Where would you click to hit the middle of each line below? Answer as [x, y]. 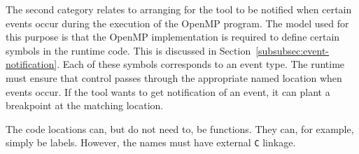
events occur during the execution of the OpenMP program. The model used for [177, 23]
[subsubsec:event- [293, 50]
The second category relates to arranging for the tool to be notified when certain [179, 9]
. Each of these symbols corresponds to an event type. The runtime [201, 64]
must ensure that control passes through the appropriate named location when [174, 77]
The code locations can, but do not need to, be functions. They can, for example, [180, 128]
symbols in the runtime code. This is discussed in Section [128, 50]
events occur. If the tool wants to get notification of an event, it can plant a [168, 91]
